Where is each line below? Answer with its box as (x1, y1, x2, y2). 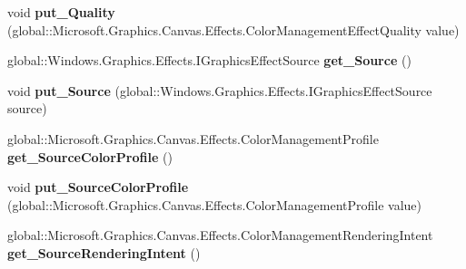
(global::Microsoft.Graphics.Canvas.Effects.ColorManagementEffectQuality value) (7, 20, 460, 39)
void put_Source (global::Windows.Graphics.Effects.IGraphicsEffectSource (7, 81, 432, 100)
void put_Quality (7, 3, 115, 21)
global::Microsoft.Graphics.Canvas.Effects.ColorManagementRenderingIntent (7, 226, 433, 245)
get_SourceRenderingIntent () (7, 243, 201, 262)
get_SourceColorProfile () (7, 147, 173, 166)
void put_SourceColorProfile (7, 178, 189, 197)
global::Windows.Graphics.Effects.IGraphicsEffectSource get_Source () (7, 51, 411, 70)
